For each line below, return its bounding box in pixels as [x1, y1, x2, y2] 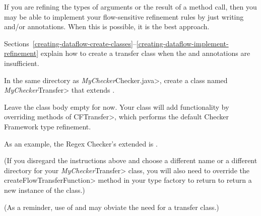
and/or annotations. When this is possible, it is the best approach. [4, 21, 210, 32]
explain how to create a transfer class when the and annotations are [40, 48, 250, 58]
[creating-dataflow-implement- [136, 38, 229, 48]
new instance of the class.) [4, 184, 85, 195]
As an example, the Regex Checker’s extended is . [4, 138, 158, 149]
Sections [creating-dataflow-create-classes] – [4, 38, 137, 48]
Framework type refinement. [4, 121, 91, 131]
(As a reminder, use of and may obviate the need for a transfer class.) [4, 201, 219, 212]
